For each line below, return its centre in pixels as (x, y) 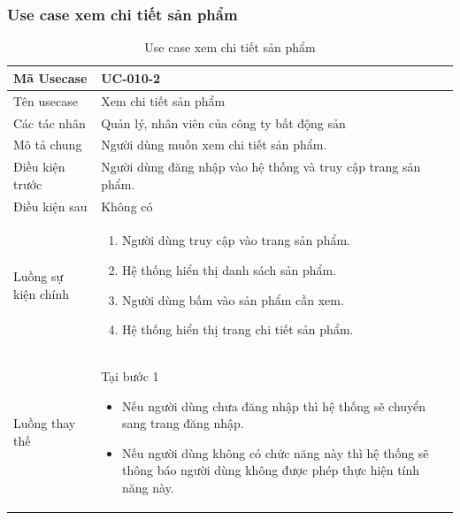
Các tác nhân (50, 122)
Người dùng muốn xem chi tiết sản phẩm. (214, 145)
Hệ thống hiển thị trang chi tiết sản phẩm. (238, 329)
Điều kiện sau (50, 206)
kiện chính (42, 293)
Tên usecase (46, 100)
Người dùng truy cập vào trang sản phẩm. (236, 240)
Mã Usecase (50, 77)
